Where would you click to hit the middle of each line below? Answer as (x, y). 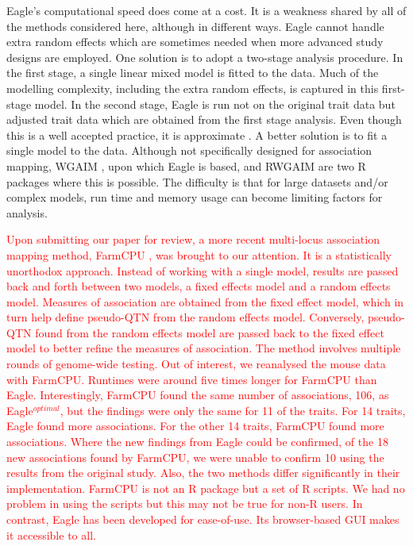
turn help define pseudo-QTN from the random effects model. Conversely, (185, 317)
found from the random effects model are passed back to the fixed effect (210, 332)
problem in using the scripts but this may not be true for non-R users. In (185, 504)
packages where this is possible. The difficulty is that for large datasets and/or (197, 181)
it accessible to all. (51, 534)
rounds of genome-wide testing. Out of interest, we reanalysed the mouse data (196, 364)
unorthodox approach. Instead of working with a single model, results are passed (203, 270)
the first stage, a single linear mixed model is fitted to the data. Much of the (193, 73)
